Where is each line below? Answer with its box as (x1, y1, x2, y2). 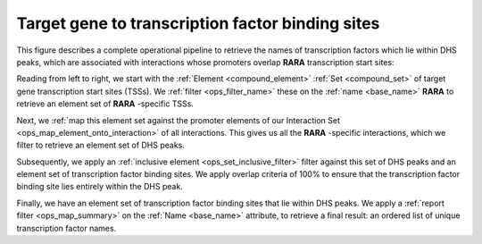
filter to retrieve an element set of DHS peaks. (16, 139, 185, 151)
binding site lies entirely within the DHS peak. (16, 181, 183, 192)
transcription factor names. (16, 223, 117, 233)
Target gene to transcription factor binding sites (16, 13, 380, 33)
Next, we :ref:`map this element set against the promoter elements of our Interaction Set (16, 114, 341, 125)
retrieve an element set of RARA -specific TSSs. (16, 98, 194, 109)
